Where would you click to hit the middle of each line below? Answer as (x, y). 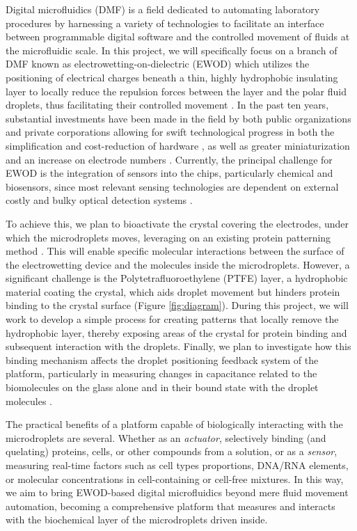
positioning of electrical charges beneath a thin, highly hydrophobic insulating (172, 77)
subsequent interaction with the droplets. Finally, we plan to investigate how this (178, 346)
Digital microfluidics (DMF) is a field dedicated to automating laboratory (163, 9)
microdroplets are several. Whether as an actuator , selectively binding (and (166, 437)
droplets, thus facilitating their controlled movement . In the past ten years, (167, 105)
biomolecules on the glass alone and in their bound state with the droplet (162, 387)
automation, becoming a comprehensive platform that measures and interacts (170, 506)
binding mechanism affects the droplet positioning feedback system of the (162, 359)
